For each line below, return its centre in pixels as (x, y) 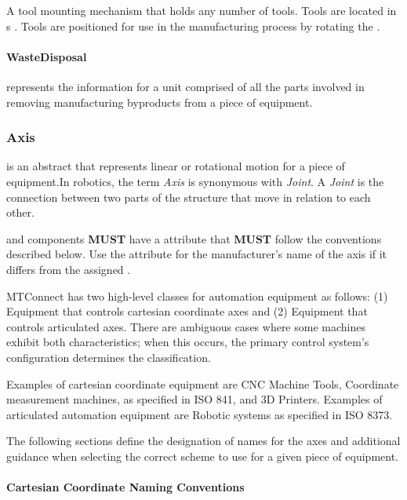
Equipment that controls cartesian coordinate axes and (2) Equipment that (187, 311)
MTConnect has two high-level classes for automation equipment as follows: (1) (197, 296)
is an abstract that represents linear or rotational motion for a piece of (176, 166)
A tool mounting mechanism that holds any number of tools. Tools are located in (202, 10)
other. (20, 212)
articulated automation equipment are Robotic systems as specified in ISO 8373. (200, 414)
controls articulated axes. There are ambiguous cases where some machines (186, 326)
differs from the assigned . (69, 269)
